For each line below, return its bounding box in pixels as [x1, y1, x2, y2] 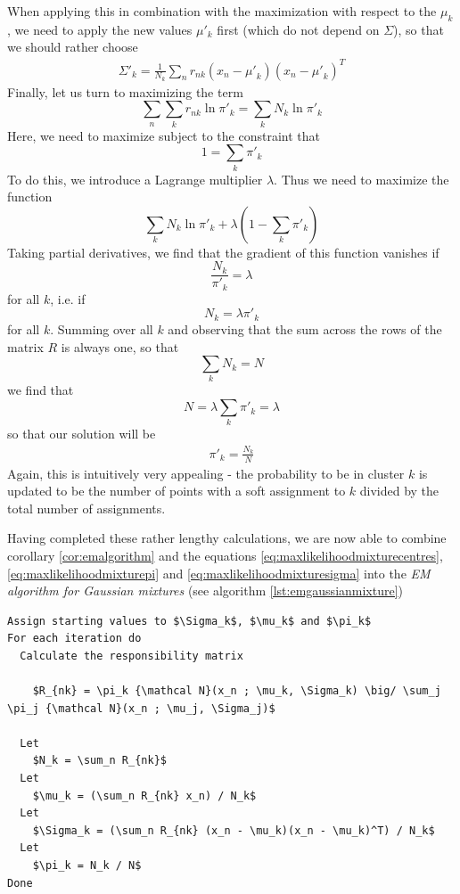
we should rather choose [7, 37, 138, 56]
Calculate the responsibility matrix [20, 649, 243, 662]
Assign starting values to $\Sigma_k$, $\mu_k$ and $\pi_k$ [7, 614, 372, 627]
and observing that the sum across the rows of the [168, 319, 442, 338]
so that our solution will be [7, 424, 156, 443]
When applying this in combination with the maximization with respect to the [7, 2, 437, 20]
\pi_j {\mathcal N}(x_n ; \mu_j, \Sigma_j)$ [7, 701, 275, 715]
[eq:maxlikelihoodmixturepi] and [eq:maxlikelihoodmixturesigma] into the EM [7, 563, 431, 582]
